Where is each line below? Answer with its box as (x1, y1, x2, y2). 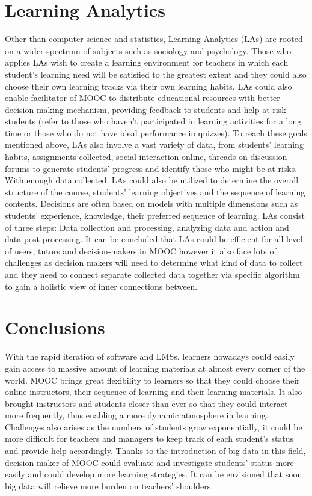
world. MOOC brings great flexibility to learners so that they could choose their (5, 373, 300, 386)
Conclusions (5, 315, 105, 340)
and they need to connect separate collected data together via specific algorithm (5, 268, 300, 280)
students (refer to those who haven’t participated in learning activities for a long (5, 115, 302, 127)
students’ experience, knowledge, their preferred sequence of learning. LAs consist (5, 209, 305, 222)
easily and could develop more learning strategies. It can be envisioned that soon (5, 468, 302, 480)
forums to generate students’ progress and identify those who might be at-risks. (5, 162, 298, 174)
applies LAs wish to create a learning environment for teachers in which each (5, 56, 289, 69)
